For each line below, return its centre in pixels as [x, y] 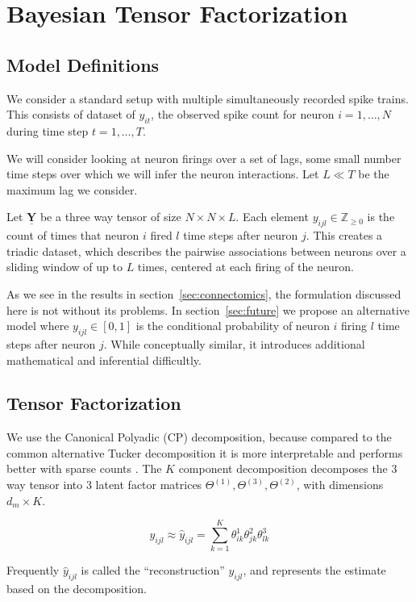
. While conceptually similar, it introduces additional [234, 343]
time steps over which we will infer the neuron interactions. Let [163, 174]
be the [374, 174]
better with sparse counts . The [84, 468]
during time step [48, 130]
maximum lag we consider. [72, 189]
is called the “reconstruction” [153, 570]
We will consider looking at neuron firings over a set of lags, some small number [204, 158]
